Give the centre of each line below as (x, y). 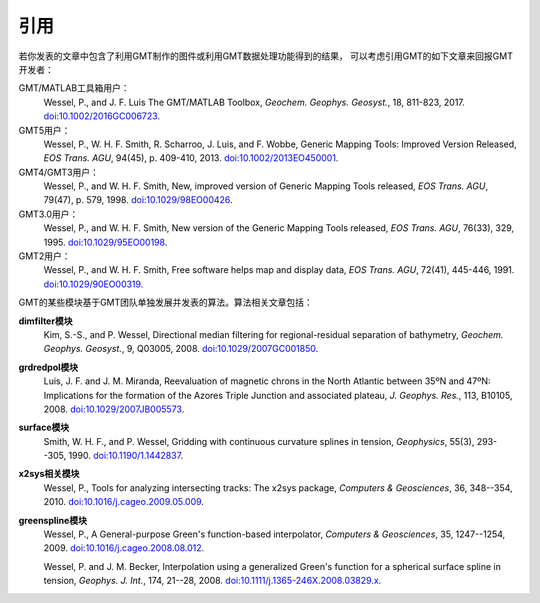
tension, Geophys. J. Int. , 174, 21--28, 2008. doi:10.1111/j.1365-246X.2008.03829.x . (212, 581)
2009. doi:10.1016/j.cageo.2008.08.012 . (124, 548)
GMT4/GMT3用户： (59, 172)
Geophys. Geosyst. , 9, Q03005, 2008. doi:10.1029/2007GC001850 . (181, 349)
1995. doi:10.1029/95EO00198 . (105, 242)
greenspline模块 (52, 520)
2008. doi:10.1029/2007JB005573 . (114, 409)
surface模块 (44, 427)
